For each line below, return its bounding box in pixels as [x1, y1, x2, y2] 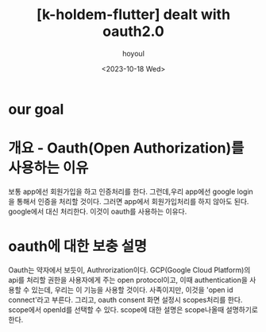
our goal [8, 100, 64, 118]
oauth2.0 [102, 22, 164, 41]
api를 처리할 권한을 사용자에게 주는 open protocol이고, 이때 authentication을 [8, 275, 249, 284]
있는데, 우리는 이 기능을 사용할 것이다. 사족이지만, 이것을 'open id [31, 284, 233, 295]
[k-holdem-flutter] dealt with [36, 6, 231, 24]
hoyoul [121, 48, 145, 58]
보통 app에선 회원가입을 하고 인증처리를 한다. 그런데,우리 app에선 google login [8, 187, 254, 196]
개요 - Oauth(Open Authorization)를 [8, 139, 245, 157]
